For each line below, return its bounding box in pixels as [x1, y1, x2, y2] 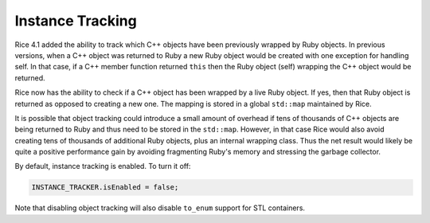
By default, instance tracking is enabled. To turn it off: [14, 162, 191, 171]
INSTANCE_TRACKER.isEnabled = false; [31, 183, 179, 192]
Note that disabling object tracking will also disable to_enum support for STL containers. [14, 203, 306, 213]
